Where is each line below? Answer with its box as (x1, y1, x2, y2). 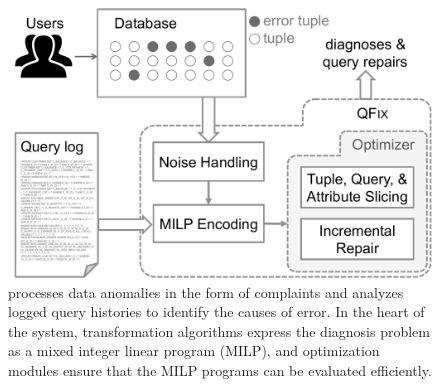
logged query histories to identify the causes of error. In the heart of (8, 301, 425, 322)
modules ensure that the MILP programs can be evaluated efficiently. (8, 359, 432, 380)
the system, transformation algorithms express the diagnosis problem (8, 320, 430, 341)
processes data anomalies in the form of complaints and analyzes (8, 281, 404, 302)
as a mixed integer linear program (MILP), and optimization (8, 340, 380, 361)
